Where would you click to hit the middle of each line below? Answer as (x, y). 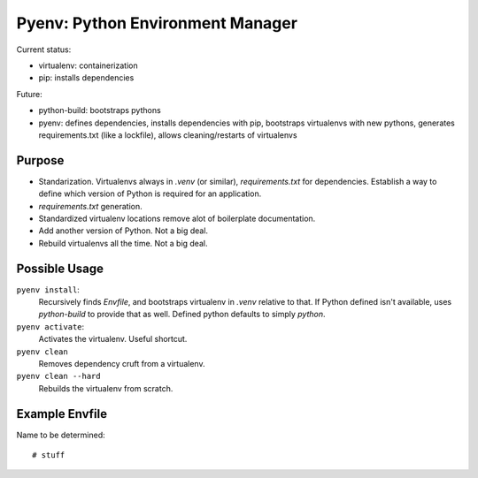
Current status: (44, 49)
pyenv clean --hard (58, 376)
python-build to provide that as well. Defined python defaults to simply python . (182, 315)
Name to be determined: (61, 435)
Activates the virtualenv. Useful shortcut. (113, 339)
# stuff (49, 455)
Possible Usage (60, 268)
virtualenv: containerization (88, 65)
